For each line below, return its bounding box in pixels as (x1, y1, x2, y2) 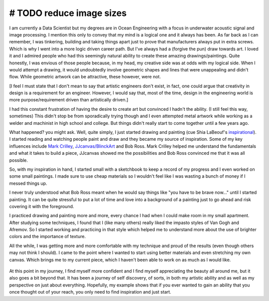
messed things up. (9, 180, 47, 186)
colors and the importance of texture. (9, 234, 86, 240)
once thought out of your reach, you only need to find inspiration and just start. (9, 289, 171, 295)
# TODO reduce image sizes (9, 7, 127, 18)
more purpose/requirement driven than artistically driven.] (9, 97, 129, 103)
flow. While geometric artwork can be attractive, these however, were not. (9, 74, 161, 80)
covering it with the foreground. (9, 203, 74, 209)
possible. (9, 157, 28, 163)
